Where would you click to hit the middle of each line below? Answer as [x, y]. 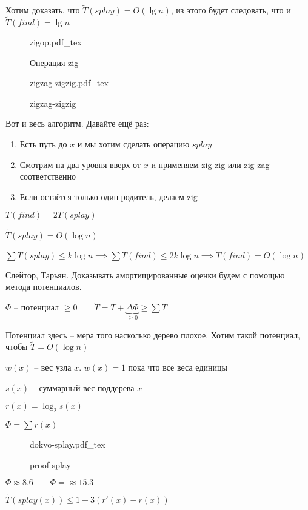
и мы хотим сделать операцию [133, 144]
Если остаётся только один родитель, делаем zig [109, 196]
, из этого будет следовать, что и [231, 10]
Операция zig [54, 62]
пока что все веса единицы [178, 367]
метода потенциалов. [44, 287]
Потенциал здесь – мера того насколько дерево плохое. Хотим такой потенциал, [153, 334]
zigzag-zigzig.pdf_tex [69, 83]
